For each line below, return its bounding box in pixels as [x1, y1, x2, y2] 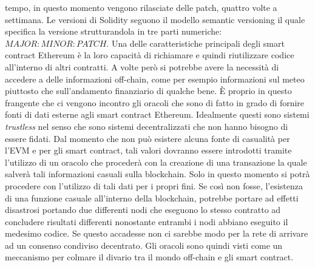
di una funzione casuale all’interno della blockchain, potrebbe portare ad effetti [5, 191, 299, 204]
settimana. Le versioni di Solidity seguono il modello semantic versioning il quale [5, 13, 305, 25]
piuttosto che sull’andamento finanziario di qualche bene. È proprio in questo [5, 84, 292, 97]
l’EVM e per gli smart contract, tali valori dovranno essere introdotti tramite [5, 144, 292, 157]
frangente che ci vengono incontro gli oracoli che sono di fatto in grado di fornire [5, 96, 305, 109]
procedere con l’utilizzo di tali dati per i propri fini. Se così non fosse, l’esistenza [5, 179, 303, 192]
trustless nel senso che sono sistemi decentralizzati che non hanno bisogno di [5, 120, 288, 132]
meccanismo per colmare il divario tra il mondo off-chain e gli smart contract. [5, 251, 294, 263]
